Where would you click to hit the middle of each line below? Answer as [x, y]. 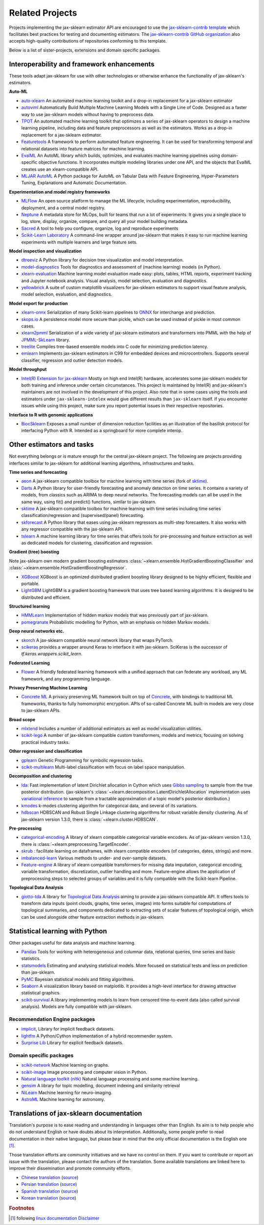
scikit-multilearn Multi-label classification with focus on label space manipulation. [103, 767]
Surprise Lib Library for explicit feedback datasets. [72, 1043]
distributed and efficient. [46, 597]
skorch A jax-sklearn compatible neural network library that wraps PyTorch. [97, 640]
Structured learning [29, 606]
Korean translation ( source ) [49, 1198]
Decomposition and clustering [40, 776]
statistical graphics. [41, 993]
